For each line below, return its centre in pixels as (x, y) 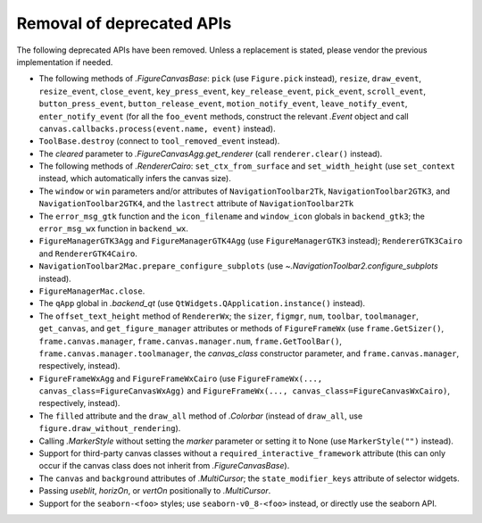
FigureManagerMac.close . (92, 291)
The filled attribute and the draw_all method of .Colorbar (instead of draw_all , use (201, 416)
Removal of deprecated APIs (124, 23)
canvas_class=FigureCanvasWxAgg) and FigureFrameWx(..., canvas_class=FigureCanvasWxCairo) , (245, 391)
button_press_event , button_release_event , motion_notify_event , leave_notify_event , (223, 104)
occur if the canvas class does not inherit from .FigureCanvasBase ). (164, 466)
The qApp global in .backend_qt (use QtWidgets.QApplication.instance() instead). (202, 303)
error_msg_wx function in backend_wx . (114, 228)
